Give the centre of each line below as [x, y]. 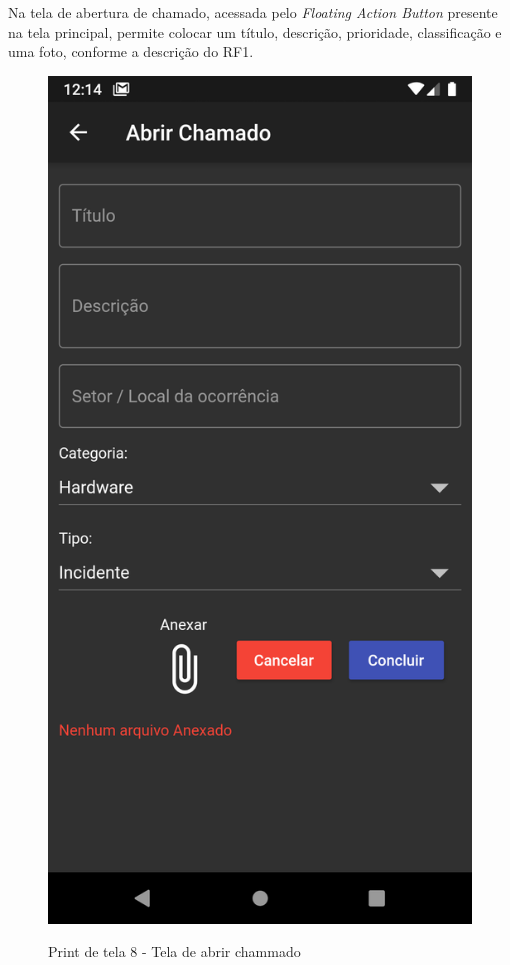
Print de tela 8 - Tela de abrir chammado [174, 951]
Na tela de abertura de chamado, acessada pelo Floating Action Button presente [253, 12]
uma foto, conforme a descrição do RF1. [131, 51]
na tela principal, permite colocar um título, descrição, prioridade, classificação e [255, 31]
